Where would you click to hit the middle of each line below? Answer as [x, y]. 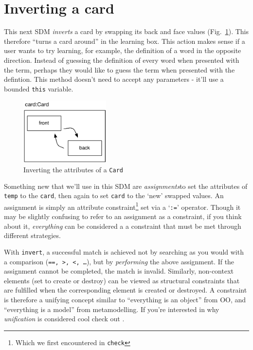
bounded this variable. [39, 88]
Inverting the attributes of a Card [73, 169]
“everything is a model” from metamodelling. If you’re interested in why [112, 309]
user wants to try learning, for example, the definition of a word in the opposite [123, 50]
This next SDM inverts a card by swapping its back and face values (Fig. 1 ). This [126, 31]
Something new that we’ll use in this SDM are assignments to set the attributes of [126, 186]
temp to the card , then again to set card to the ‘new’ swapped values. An [114, 195]
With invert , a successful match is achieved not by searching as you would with [124, 251]
